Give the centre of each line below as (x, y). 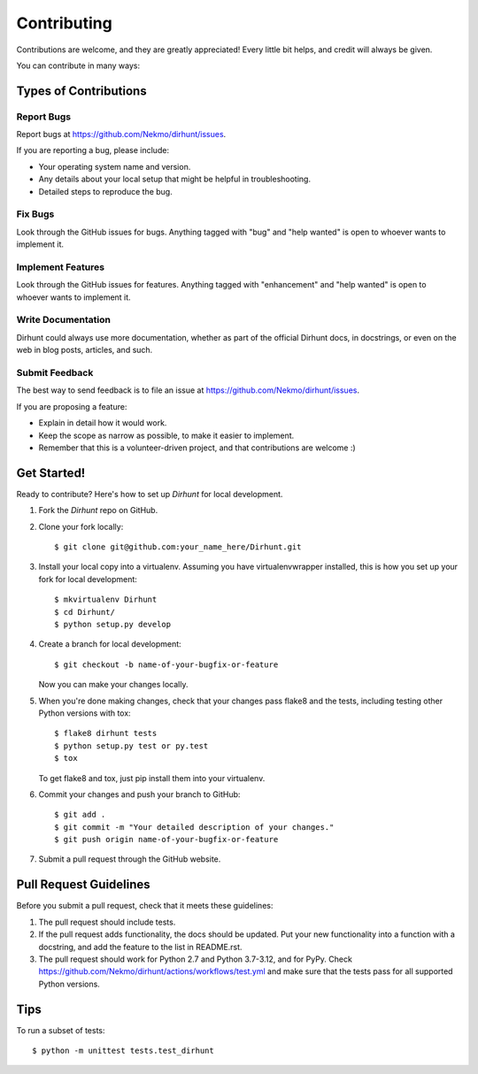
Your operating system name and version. (115, 166)
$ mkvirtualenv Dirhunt (106, 600)
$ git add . (80, 815)
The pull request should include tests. (107, 922)
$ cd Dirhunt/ (85, 612)
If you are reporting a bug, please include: (93, 150)
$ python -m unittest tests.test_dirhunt (123, 1051)
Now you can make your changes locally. (113, 685)
